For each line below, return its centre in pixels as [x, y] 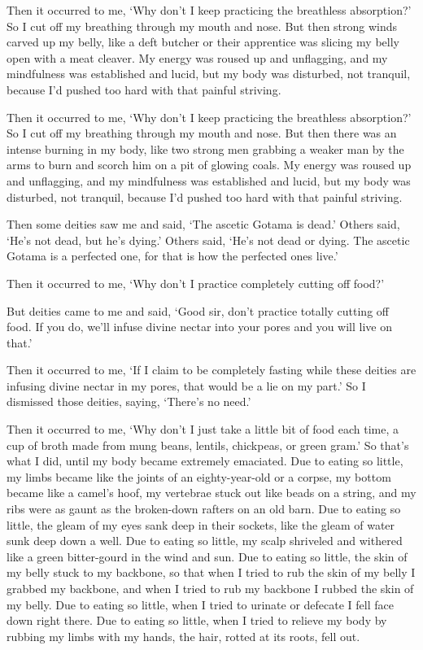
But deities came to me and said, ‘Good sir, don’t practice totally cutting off [198, 310]
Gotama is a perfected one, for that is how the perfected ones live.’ [172, 256]
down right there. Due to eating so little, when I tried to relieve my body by [197, 620]
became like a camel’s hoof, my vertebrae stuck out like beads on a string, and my [211, 493]
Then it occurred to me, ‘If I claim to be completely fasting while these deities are [211, 370]
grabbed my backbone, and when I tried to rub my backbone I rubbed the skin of [210, 588]
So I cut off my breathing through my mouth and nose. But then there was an [202, 133]
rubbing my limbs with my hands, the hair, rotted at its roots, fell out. [183, 636]
